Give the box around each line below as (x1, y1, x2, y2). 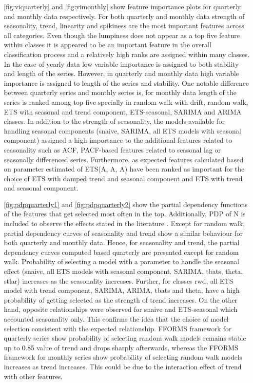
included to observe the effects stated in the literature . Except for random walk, (4, 218, 245, 229)
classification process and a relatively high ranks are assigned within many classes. (4, 49, 250, 59)
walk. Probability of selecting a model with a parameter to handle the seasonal (4, 256, 239, 267)
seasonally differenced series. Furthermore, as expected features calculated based (4, 154, 244, 164)
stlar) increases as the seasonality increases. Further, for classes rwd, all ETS (4, 275, 234, 286)
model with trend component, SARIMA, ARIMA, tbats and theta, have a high (4, 285, 240, 295)
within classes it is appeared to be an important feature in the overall (4, 39, 212, 50)
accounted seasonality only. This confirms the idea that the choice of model (4, 314, 229, 324)
